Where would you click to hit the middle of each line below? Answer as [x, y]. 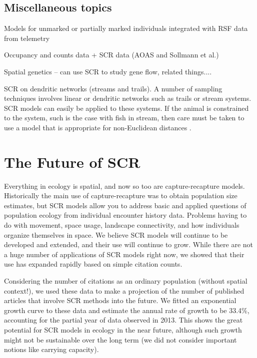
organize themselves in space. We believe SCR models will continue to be [116, 234]
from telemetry [27, 38]
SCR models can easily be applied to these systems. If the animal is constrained [126, 108]
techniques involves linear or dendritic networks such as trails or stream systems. [128, 98]
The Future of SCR [72, 162]
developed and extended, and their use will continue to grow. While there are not [129, 244]
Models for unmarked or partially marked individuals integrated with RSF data [126, 28]
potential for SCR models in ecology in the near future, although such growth [123, 329]
